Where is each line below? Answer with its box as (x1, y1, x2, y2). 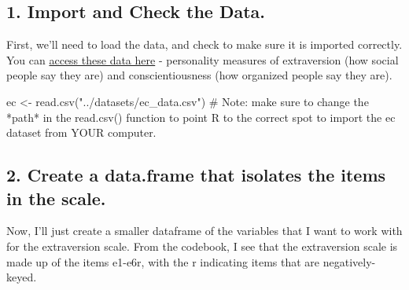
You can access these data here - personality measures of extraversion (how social (6, 51, 399, 68)
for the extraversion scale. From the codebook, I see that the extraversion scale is (6, 237, 398, 254)
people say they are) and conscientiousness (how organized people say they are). (6, 67, 392, 83)
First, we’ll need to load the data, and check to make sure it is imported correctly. (6, 36, 403, 53)
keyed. (6, 269, 37, 285)
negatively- (322, 253, 376, 270)
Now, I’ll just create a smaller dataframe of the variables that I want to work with (6, 222, 403, 239)
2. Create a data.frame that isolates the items (6, 163, 386, 187)
